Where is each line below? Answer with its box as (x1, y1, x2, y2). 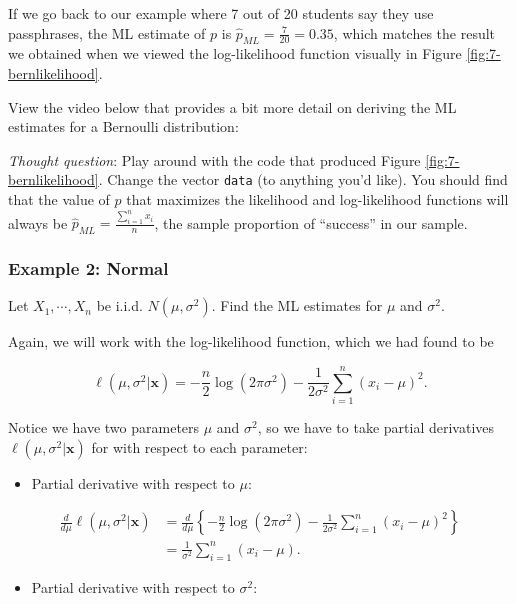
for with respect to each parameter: (91, 436, 308, 457)
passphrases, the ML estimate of (8, 22, 206, 43)
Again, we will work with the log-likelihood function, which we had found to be (8, 331, 494, 352)
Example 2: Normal (8, 256, 169, 281)
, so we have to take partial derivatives (257, 417, 495, 438)
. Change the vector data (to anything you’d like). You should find (98, 169, 508, 190)
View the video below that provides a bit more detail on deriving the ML (8, 96, 457, 117)
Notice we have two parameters (8, 417, 200, 438)
